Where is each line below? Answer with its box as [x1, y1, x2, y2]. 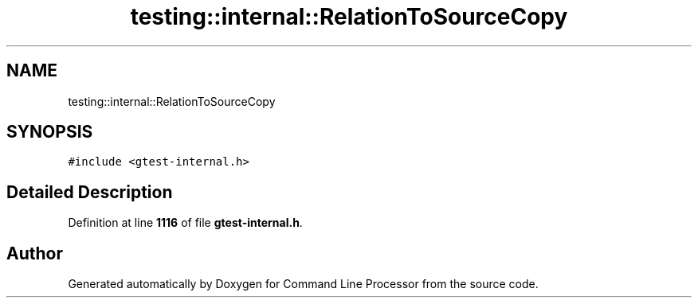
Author [6, 243, 63, 263]
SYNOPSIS [6, 122, 93, 142]
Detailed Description [6, 181, 173, 202]
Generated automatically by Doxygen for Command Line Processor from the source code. [68, 277, 539, 291]
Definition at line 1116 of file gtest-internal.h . [68, 216, 303, 230]
